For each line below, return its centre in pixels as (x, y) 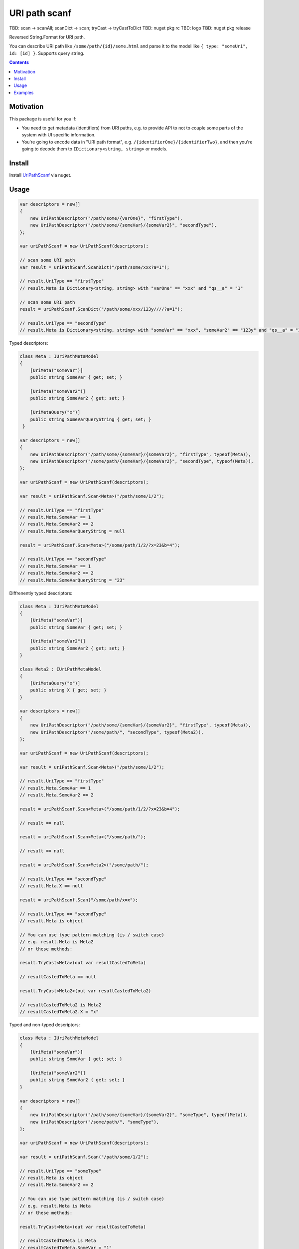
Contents (19, 62)
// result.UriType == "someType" (61, 1171)
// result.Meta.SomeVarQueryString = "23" (72, 580)
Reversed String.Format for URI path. (47, 37)
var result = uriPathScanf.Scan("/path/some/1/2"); (84, 1157)
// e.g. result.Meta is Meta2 (57, 942)
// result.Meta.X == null (51, 886)
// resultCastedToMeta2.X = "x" (59, 1012)
